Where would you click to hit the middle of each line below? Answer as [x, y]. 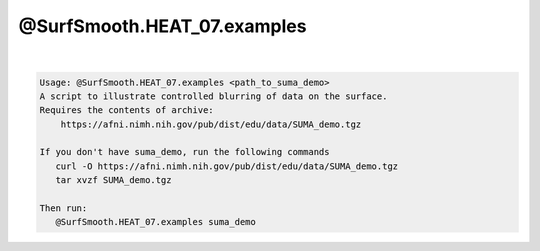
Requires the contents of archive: [126, 110]
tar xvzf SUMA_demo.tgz [113, 180]
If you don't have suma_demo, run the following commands [184, 152]
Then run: [63, 208]
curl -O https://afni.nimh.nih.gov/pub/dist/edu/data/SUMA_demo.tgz [227, 166]
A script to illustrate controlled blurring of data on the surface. [213, 96]
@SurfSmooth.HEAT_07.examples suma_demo [156, 222]
